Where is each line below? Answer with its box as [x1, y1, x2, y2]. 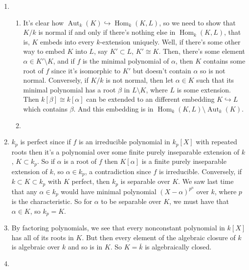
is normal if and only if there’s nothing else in [38, 27, 176, 37]
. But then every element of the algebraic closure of [82, 232, 236, 242]
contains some [203, 55, 246, 66]
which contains [23, 103, 68, 113]
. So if [37, 156, 55, 166]
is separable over [120, 176, 170, 186]
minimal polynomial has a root [23, 84, 116, 94]
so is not [200, 65, 226, 75]
